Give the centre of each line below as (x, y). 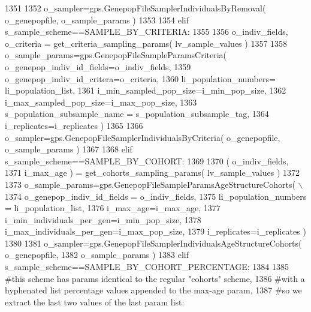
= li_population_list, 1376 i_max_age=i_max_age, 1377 (113, 208)
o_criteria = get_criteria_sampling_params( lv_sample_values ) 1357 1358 (146, 43)
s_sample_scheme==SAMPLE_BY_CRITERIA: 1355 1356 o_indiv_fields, (147, 31)
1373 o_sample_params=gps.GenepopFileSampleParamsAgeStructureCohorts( (150, 184)
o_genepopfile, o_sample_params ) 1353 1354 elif (97, 19)
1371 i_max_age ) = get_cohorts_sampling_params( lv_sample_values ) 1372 (152, 172)
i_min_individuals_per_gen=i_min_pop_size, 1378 (103, 219)
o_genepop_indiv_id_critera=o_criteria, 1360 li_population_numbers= (140, 78)
